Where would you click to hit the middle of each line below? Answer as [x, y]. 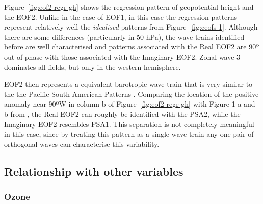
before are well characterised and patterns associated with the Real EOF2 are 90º [132, 47]
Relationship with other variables [94, 171]
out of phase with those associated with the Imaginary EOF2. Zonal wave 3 [122, 56]
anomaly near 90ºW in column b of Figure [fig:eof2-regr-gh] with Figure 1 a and [130, 104]
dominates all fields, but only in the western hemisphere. [93, 67]
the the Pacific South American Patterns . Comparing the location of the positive [131, 94]
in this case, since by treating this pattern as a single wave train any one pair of [129, 134]
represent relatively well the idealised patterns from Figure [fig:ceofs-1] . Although [131, 27]
